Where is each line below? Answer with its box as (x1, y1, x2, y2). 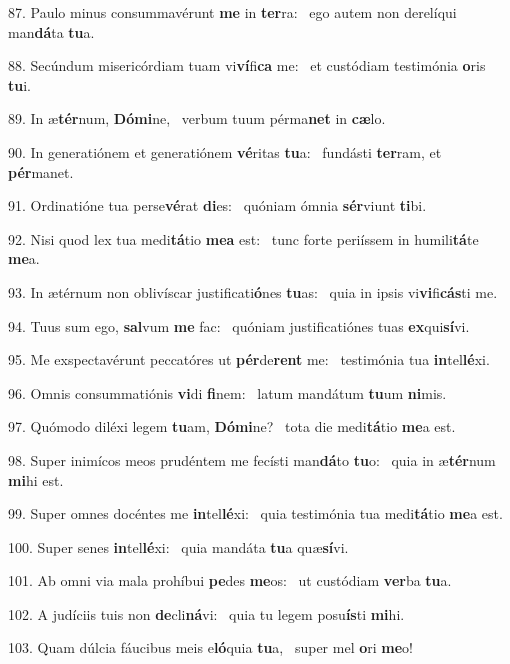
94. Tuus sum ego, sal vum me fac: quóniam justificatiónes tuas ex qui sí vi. (8, 315, 470, 336)
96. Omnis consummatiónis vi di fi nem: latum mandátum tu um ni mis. (8, 382, 447, 403)
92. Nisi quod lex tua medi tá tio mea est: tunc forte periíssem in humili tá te (8, 228, 479, 249)
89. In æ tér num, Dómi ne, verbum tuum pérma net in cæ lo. (8, 108, 386, 129)
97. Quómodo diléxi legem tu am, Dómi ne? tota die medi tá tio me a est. (8, 416, 456, 437)
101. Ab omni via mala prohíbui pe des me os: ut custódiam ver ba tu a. (8, 570, 452, 591)
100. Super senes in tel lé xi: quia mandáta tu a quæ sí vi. (8, 536, 349, 557)
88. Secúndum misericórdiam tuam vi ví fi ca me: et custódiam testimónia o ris (8, 55, 486, 76)
